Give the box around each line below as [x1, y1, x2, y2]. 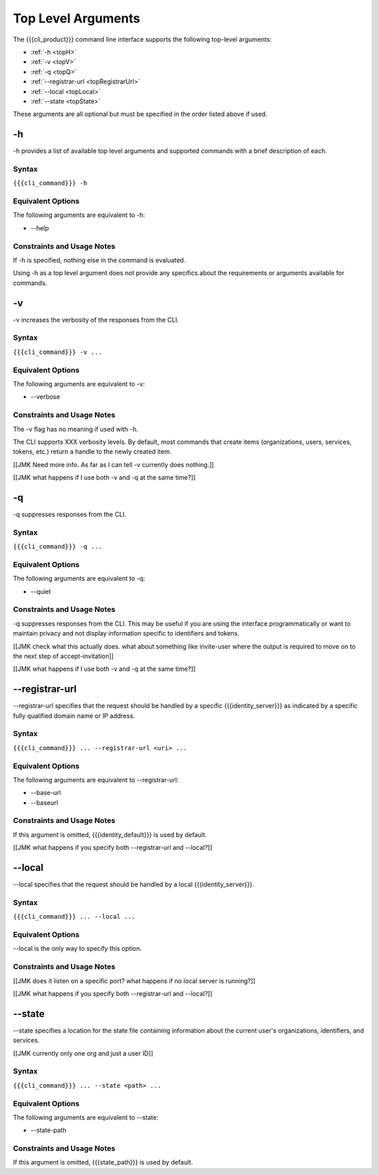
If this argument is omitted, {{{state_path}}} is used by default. [13, 1158, 193, 1167]
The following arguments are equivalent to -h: [13, 211, 145, 219]
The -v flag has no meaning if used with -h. [13, 425, 138, 433]
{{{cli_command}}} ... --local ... [13, 913, 136, 921]
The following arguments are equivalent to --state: [13, 1113, 159, 1122]
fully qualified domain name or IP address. [13, 711, 135, 720]
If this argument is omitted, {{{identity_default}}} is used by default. [13, 830, 207, 839]
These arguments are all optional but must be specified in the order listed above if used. [13, 110, 268, 119]
